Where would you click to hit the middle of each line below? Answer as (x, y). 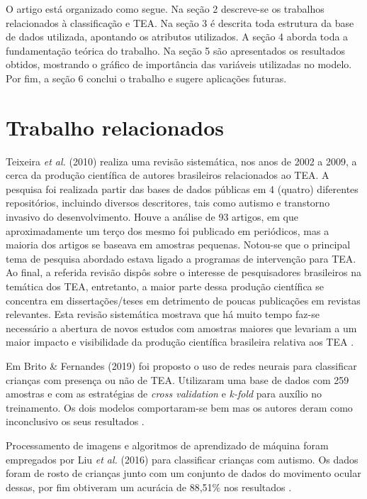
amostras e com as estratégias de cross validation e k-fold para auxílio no (164, 394)
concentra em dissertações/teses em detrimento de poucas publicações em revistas (183, 300)
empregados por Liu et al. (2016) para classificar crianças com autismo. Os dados (182, 459)
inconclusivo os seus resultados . (75, 421)
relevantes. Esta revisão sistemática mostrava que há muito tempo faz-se (163, 314)
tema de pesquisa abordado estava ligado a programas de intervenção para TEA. (181, 258)
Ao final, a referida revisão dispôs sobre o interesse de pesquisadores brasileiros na (184, 272)
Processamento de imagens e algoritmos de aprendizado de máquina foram (167, 445)
